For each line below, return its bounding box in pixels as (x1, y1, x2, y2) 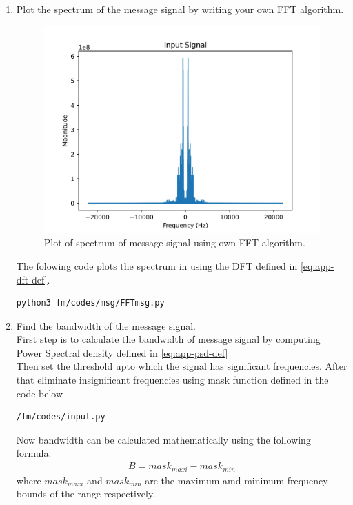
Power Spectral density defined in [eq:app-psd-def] (16, 345, 228, 359)
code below (16, 386, 63, 400)
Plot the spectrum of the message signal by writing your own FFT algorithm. (16, 2, 344, 16)
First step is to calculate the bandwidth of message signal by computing (16, 332, 321, 346)
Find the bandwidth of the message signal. (16, 318, 196, 333)
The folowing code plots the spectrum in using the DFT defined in (16, 258, 298, 273)
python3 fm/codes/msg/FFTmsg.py (16, 298, 165, 308)
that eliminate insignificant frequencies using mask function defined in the (16, 373, 329, 387)
